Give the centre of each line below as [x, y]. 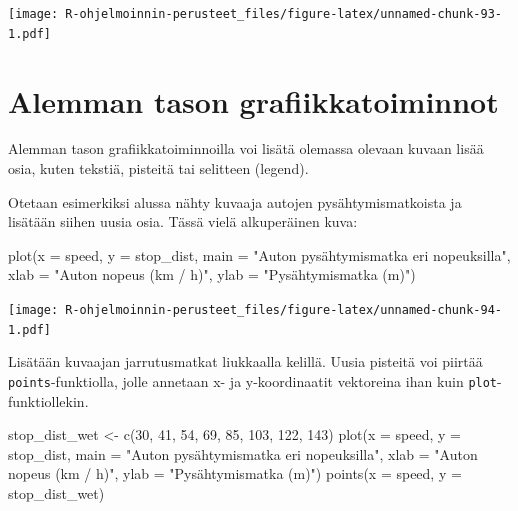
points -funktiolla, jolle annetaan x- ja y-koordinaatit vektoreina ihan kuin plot [253, 380]
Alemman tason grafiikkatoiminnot [253, 100]
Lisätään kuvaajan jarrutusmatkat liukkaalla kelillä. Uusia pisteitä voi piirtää [245, 361]
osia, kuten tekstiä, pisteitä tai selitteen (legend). [158, 168]
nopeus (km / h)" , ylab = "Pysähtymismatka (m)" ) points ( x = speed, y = [235, 473]
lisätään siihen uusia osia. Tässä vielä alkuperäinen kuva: [183, 221]
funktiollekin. [48, 400]
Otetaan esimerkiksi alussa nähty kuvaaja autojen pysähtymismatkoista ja [235, 201]
